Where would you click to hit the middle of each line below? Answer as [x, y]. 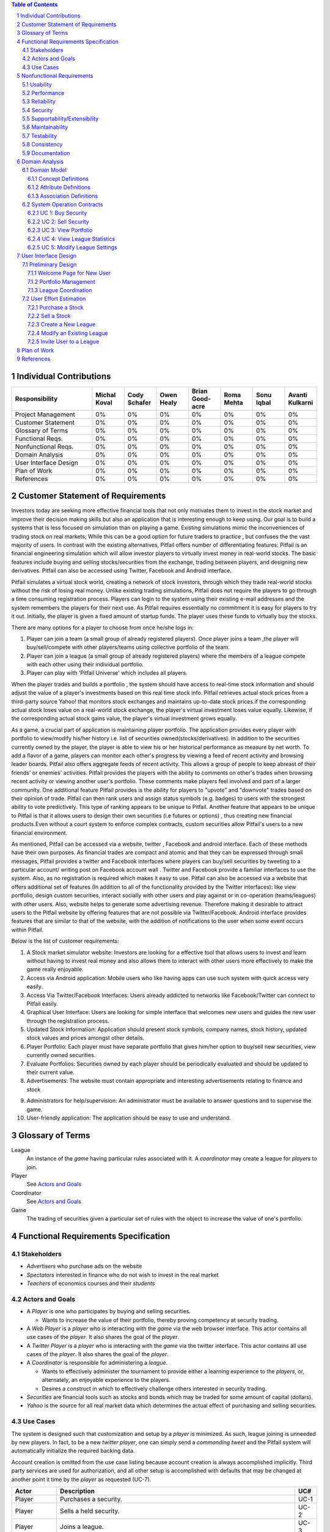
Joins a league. [82, 1526]
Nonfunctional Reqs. [44, 446]
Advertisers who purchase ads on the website [84, 1266]
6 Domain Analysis [40, 162]
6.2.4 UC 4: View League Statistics [71, 238]
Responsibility [36, 398]
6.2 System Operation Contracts [63, 204]
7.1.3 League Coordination [60, 290]
